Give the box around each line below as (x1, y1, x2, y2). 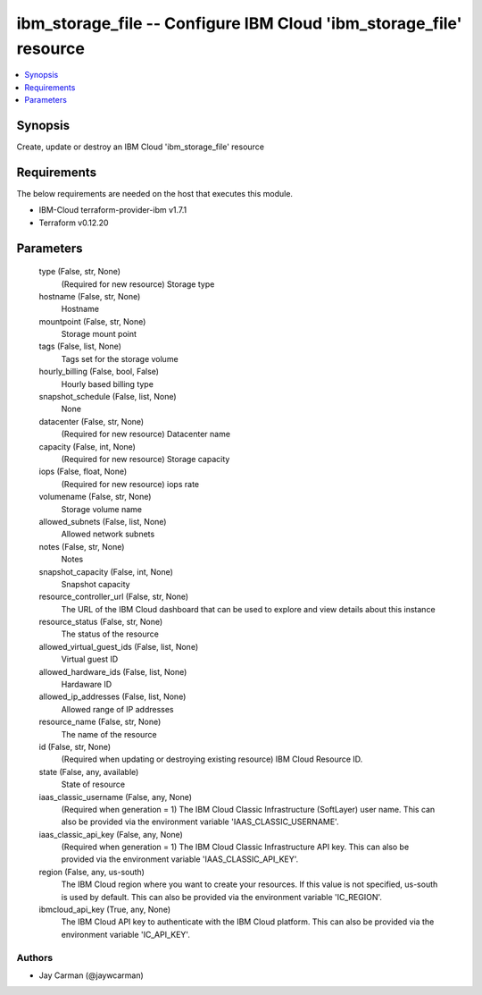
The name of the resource (61, 729, 157, 739)
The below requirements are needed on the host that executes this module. (16, 188, 294, 198)
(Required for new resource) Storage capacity (61, 453, 230, 464)
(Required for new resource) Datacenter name (61, 429, 231, 440)
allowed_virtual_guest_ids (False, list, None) (38, 641, 199, 652)
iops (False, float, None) (38, 466, 128, 477)
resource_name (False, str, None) (38, 716, 162, 728)
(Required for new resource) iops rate (61, 478, 200, 489)
